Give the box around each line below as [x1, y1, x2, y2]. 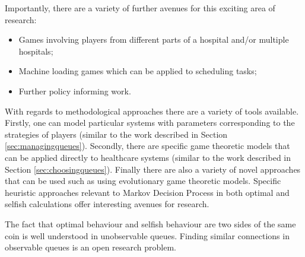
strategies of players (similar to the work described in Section [5, 128, 228, 140]
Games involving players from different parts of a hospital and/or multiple [18, 33, 289, 46]
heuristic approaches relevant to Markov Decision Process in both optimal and [5, 186, 290, 198]
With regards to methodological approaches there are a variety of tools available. [5, 104, 299, 117]
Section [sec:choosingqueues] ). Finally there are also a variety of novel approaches [5, 163, 301, 175]
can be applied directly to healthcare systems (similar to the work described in [5, 151, 291, 163]
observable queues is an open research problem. [5, 241, 177, 253]
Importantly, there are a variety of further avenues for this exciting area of [5, 2, 275, 14]
